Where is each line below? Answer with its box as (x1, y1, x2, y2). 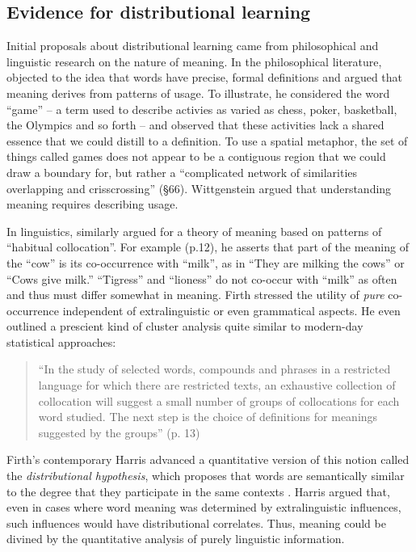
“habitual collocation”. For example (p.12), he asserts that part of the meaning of (6, 238, 409, 255)
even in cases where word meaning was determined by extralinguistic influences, (6, 499, 401, 516)
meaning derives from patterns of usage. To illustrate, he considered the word (6, 84, 390, 101)
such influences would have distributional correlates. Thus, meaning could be (6, 514, 386, 531)
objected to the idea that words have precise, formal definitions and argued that (6, 69, 403, 86)
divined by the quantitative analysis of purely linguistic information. (6, 530, 345, 547)
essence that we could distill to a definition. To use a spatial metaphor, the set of (6, 132, 408, 149)
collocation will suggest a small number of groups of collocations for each (38, 392, 400, 409)
